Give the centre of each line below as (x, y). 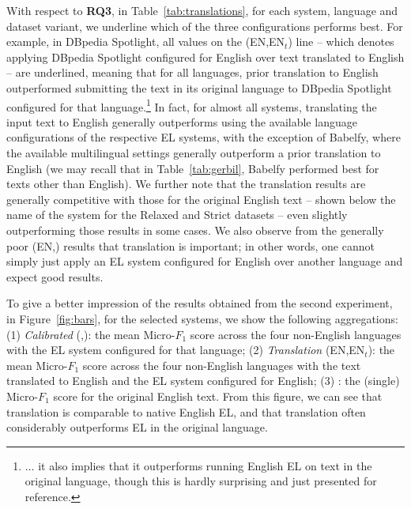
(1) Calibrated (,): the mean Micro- (91, 334)
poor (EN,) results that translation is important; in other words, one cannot (190, 245)
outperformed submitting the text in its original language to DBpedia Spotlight (199, 87)
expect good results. (55, 276)
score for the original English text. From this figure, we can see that (218, 396)
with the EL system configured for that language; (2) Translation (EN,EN (186, 350)
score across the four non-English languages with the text (222, 365)
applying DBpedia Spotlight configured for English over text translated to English (205, 57)
